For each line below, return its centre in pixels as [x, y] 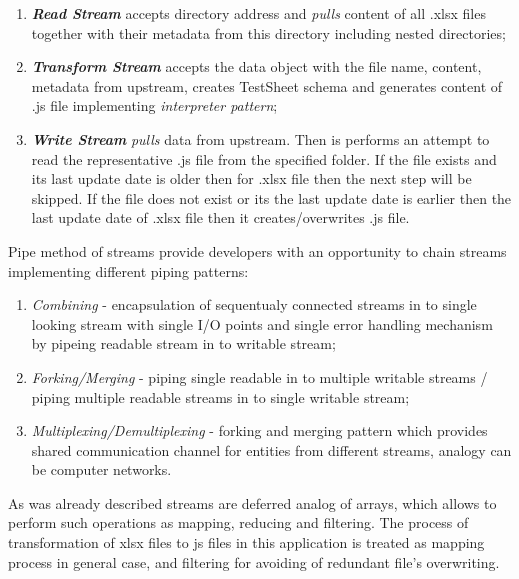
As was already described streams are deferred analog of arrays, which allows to [252, 502]
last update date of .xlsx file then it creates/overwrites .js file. [220, 217]
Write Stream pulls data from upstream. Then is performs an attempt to [260, 138]
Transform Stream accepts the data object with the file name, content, [256, 66]
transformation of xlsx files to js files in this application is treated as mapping [246, 542]
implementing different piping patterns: [128, 270]
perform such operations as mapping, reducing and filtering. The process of [238, 522]
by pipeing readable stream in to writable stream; [183, 343]
